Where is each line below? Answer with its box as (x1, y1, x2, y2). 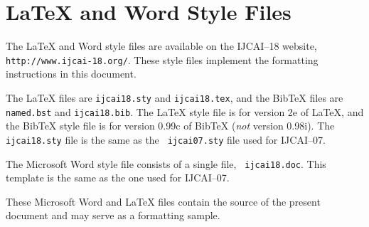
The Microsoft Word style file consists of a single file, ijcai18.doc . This (6, 156, 326, 171)
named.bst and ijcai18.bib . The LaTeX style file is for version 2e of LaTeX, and (6, 104, 364, 119)
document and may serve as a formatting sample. (6, 208, 220, 223)
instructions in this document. (6, 66, 137, 81)
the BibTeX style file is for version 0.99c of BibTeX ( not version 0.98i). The (6, 118, 335, 133)
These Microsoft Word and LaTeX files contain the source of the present (6, 194, 321, 208)
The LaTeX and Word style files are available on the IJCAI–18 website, (6, 38, 317, 53)
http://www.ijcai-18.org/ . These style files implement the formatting (6, 52, 319, 67)
